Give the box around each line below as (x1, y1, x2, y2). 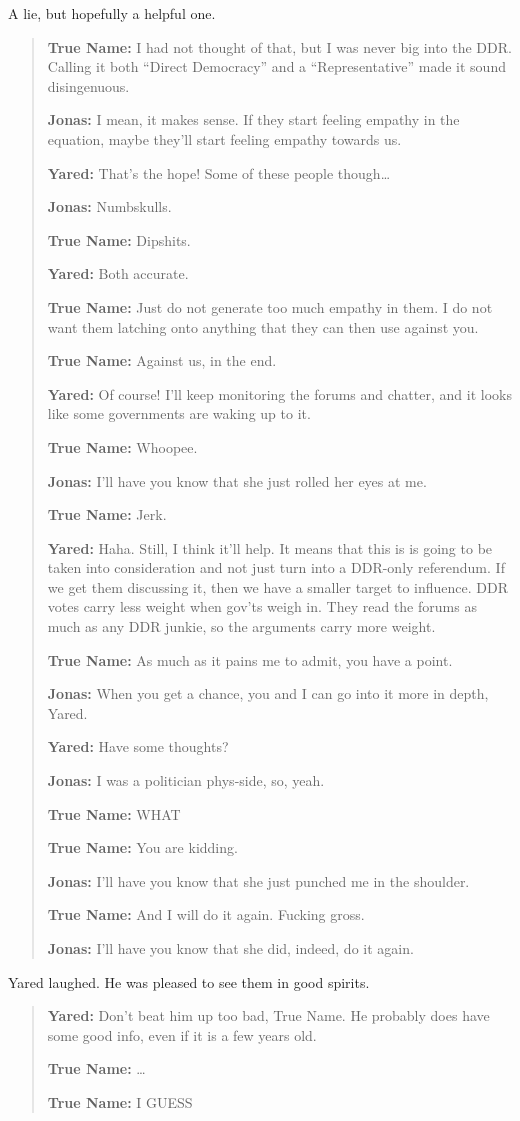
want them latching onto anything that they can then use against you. (47, 316, 479, 337)
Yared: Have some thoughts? (47, 736, 229, 757)
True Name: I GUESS (47, 1091, 193, 1112)
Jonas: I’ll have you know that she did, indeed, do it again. (47, 938, 414, 958)
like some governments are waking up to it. (47, 403, 311, 424)
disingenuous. (47, 75, 130, 96)
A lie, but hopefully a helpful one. (8, 3, 216, 23)
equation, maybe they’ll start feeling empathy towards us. (47, 128, 402, 149)
